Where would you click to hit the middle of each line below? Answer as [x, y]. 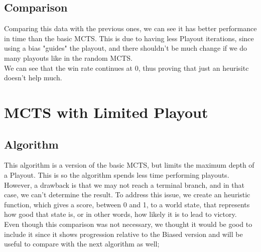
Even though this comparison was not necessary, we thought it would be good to [128, 224]
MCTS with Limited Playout [106, 112]
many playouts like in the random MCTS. [69, 57]
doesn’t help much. [33, 78]
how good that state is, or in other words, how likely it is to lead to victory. [120, 214]
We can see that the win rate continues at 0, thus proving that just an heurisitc [126, 68]
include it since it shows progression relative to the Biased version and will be [123, 234]
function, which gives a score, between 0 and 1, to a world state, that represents [127, 204]
